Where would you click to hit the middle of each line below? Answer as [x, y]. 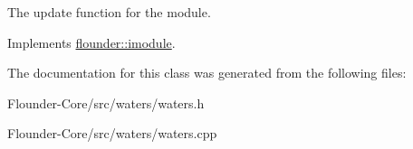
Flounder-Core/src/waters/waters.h [106, 102]
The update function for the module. [109, 12]
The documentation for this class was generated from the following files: [207, 73]
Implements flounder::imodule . [91, 42]
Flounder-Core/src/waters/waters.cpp [112, 133]
